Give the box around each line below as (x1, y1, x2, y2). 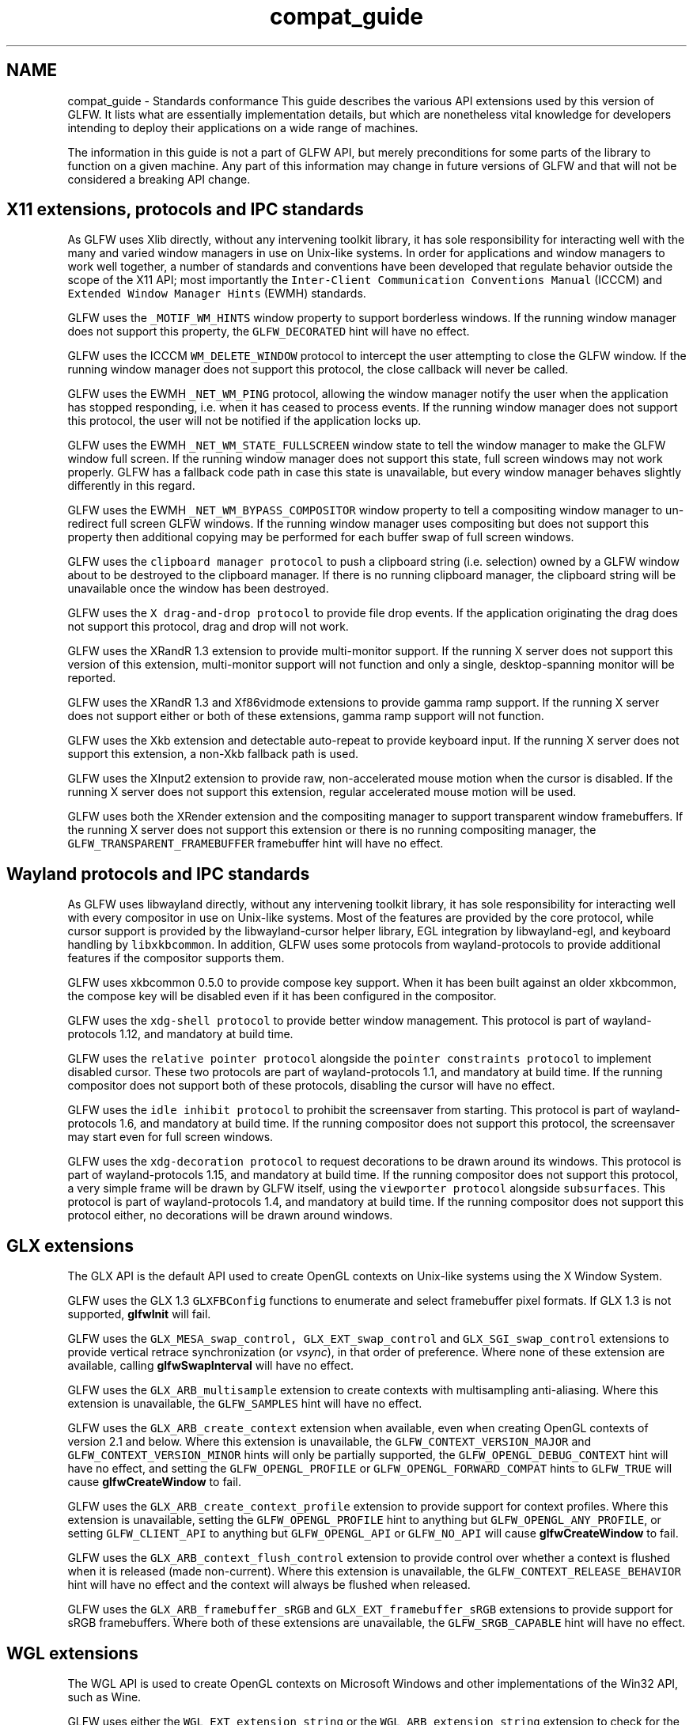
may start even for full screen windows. (67, 1130, 274, 1144)
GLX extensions (6, 1235, 134, 1256)
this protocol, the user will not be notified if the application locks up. (67, 414, 422, 428)
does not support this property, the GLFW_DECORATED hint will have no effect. (67, 324, 470, 339)
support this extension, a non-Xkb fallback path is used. (67, 747, 358, 761)
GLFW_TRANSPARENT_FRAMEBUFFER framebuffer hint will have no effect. (67, 836, 444, 851)
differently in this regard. (67, 479, 195, 493)
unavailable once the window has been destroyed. (67, 582, 329, 596)
